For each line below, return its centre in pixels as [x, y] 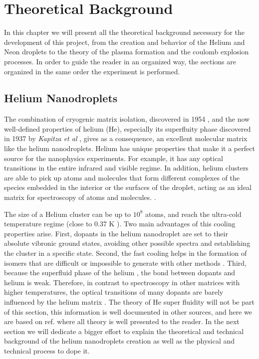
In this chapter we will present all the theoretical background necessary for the [124, 32]
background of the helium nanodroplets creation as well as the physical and [120, 341]
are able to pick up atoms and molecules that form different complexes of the [122, 177]
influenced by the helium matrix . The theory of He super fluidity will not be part [129, 301]
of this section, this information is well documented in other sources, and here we [128, 311]
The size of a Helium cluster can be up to [68, 214]
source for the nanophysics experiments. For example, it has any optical [114, 158]
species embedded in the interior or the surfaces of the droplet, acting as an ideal [128, 187]
